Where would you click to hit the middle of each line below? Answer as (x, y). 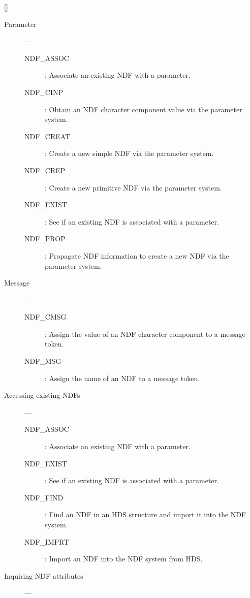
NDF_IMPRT (47, 541)
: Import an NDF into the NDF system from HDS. (124, 559)
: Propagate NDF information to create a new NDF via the (137, 255)
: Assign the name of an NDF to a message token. (122, 378)
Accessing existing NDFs (42, 395)
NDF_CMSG (45, 317)
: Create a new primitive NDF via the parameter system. (133, 187)
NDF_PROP (45, 239)
